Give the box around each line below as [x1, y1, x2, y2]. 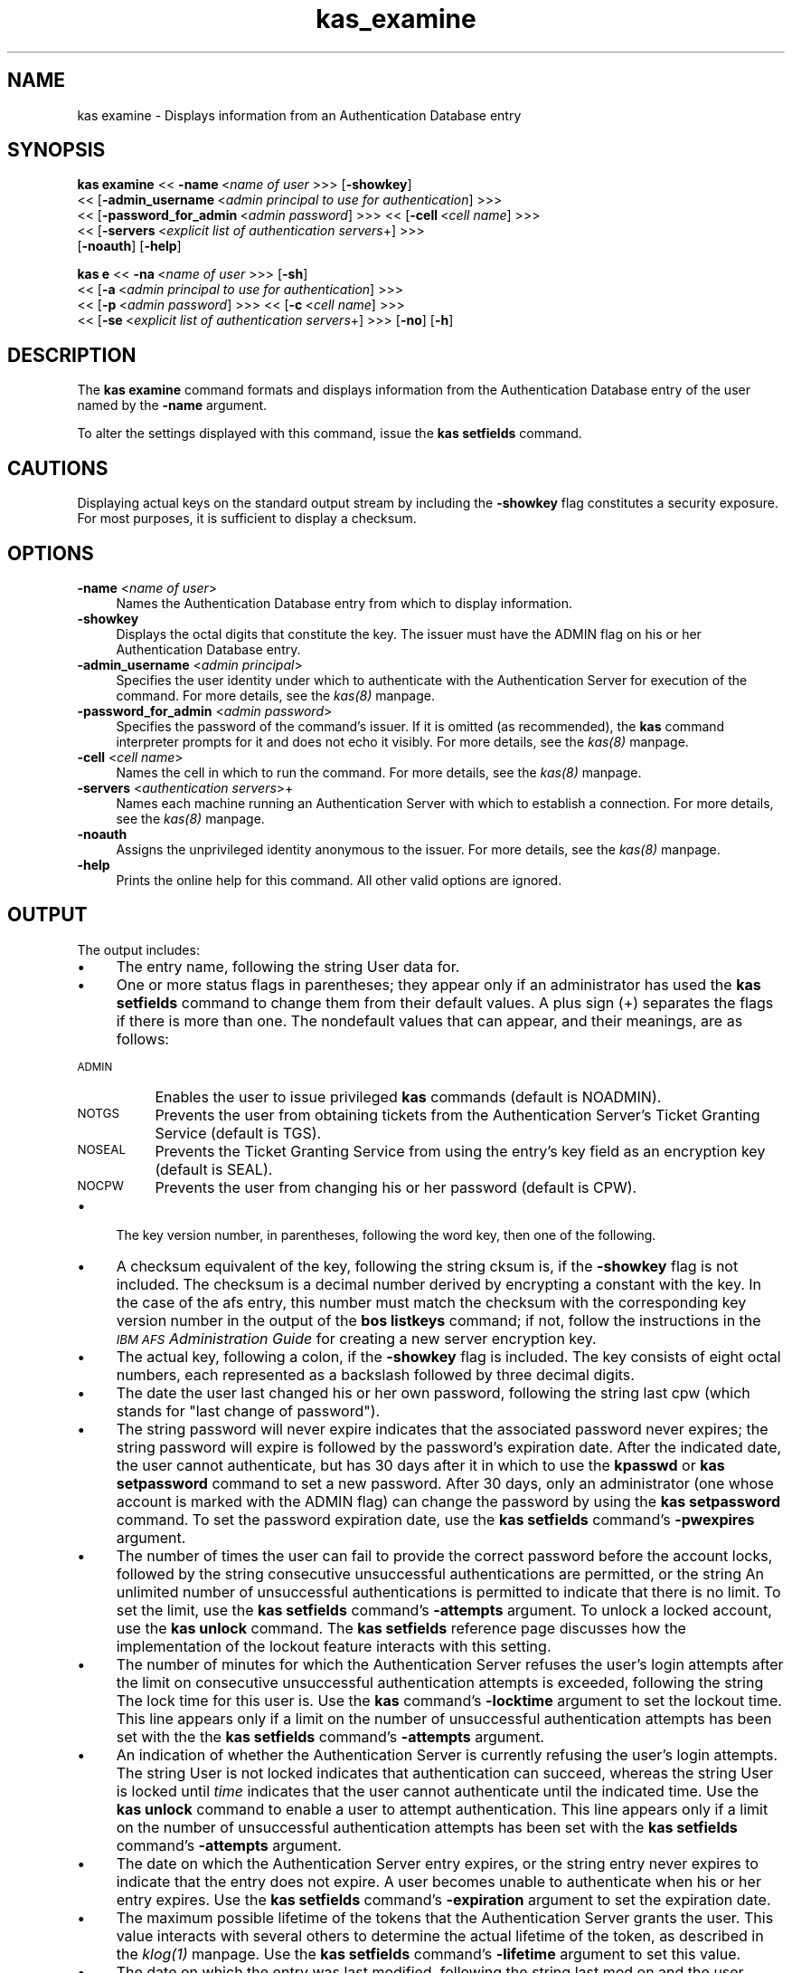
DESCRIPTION [7, 343, 137, 367]
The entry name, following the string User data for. [116, 957, 460, 976]
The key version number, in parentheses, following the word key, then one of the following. [116, 1226, 656, 1243]
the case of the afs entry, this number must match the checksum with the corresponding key [116, 1292, 747, 1311]
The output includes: [77, 941, 200, 958]
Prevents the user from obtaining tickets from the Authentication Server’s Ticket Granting [155, 1105, 760, 1124]
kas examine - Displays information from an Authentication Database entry [77, 107, 522, 123]
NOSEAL [77, 1141, 126, 1157]
